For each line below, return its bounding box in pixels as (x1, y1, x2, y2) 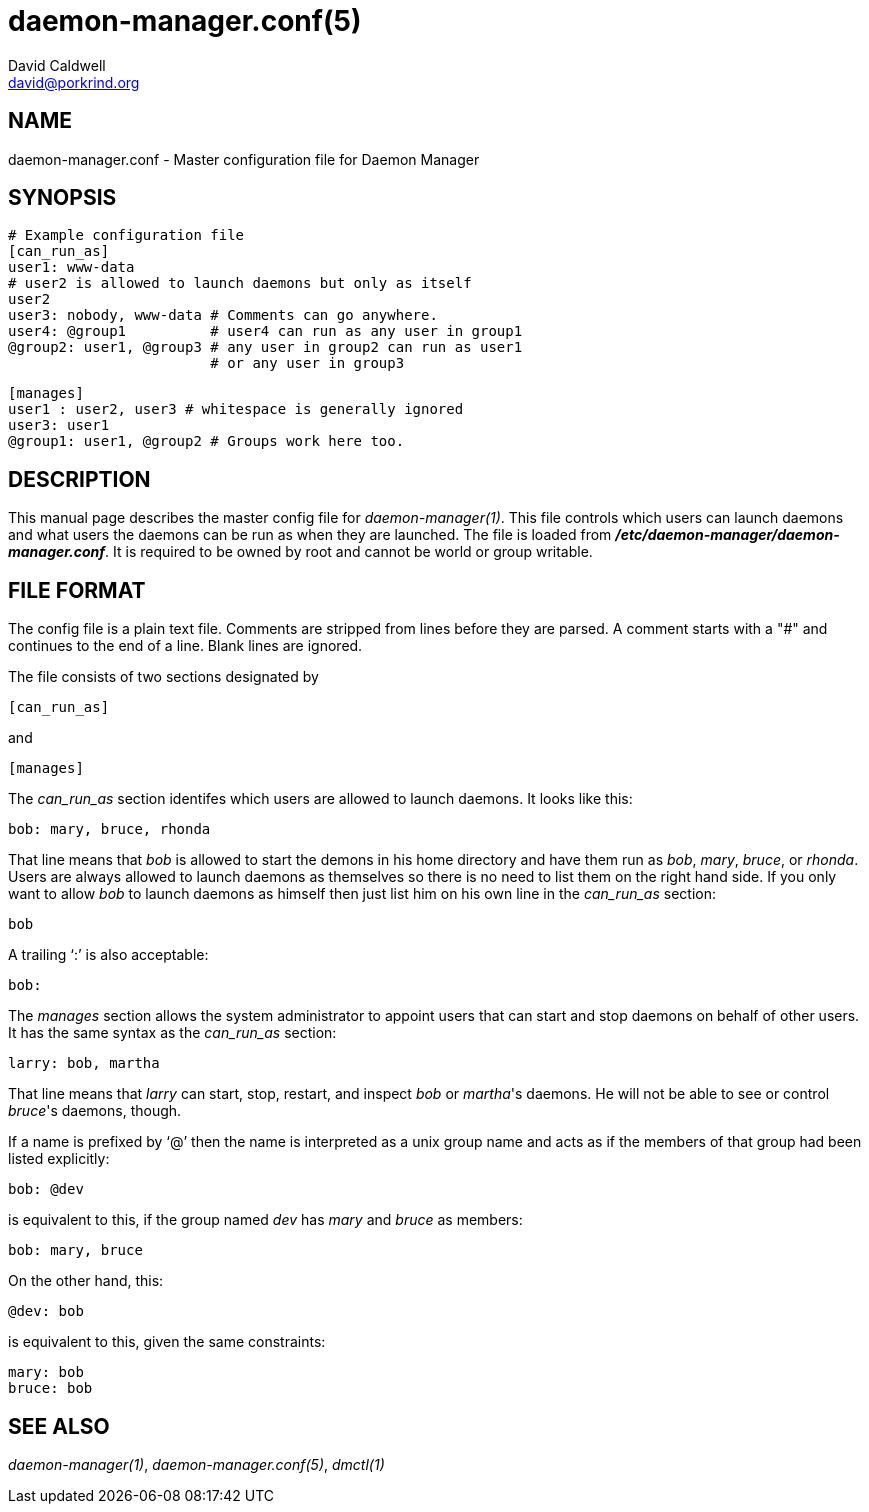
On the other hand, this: (8, 1272, 164, 1290)
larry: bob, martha (8, 1055, 160, 1072)
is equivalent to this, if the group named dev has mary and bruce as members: (8, 1211, 523, 1229)
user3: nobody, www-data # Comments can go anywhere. (8, 307, 438, 324)
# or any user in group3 (210, 355, 405, 372)
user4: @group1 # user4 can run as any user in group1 (8, 323, 523, 340)
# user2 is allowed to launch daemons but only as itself (8, 275, 472, 292)
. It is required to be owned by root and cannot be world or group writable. (105, 543, 593, 561)
